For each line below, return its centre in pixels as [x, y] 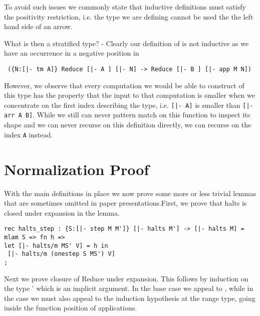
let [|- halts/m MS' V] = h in [56, 246]
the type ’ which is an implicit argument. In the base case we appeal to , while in [129, 288]
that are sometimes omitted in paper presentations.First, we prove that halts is [125, 203]
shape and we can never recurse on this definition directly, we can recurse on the [128, 125]
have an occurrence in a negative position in [72, 53]
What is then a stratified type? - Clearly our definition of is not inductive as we [126, 43]
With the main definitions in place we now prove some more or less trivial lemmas [130, 193]
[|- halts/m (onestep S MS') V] [61, 254]
